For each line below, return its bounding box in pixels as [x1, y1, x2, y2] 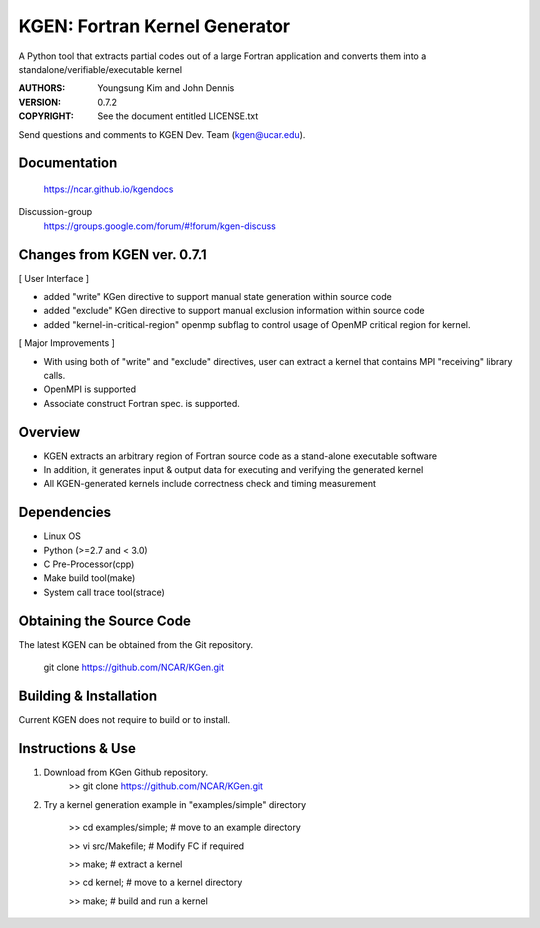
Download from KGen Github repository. [43, 766, 209, 778]
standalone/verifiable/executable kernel [18, 63, 183, 75]
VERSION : [18, 96, 62, 108]
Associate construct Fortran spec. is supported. [43, 397, 240, 409]
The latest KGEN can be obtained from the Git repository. [18, 638, 254, 650]
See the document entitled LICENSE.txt [97, 110, 259, 122]
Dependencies [18, 504, 112, 521]
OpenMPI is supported [43, 383, 137, 395]
